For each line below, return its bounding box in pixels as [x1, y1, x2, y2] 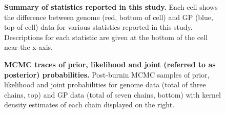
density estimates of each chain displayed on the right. [4, 99, 175, 110]
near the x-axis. [4, 42, 53, 52]
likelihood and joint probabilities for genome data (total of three [4, 79, 206, 90]
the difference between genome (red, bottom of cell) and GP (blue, [4, 11, 213, 22]
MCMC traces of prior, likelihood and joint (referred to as [4, 59, 216, 69]
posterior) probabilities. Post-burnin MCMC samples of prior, [4, 69, 210, 80]
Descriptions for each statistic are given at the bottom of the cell [4, 31, 208, 42]
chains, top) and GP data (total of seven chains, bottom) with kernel [4, 89, 221, 100]
